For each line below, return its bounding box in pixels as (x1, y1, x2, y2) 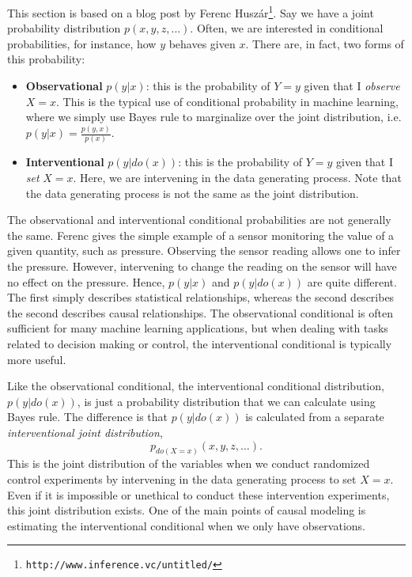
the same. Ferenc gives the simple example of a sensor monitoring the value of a (7, 226, 395, 243)
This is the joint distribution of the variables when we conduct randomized (7, 455, 370, 472)
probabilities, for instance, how (7, 35, 157, 51)
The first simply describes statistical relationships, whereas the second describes (7, 289, 395, 306)
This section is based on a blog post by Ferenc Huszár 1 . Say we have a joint (7, 2, 374, 21)
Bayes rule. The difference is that (7, 408, 168, 425)
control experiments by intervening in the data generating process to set (7, 470, 357, 487)
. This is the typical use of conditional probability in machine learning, (56, 93, 399, 109)
